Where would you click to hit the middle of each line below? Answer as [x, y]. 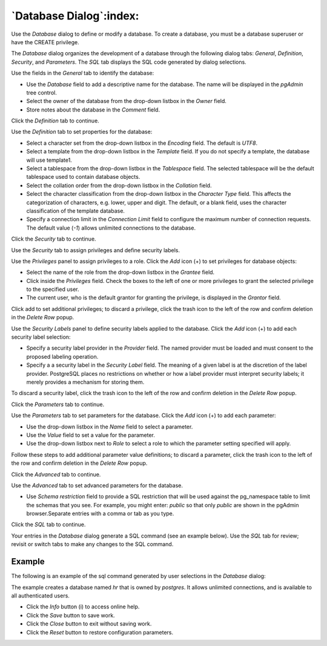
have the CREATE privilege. [45, 42]
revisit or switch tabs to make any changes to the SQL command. [92, 544]
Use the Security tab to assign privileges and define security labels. [95, 250]
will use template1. [49, 160]
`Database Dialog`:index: [75, 16]
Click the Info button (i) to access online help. [83, 607]
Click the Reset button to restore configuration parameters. [100, 632]
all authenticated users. [40, 595]
